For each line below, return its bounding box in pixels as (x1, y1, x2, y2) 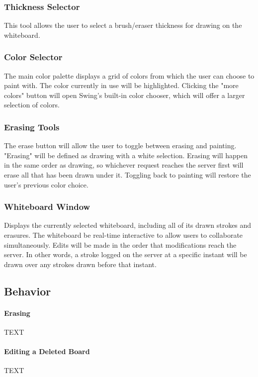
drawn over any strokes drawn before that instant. (4, 259, 157, 269)
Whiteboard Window (4, 200, 90, 213)
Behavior (4, 283, 51, 298)
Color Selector (4, 51, 63, 63)
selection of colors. (4, 99, 60, 110)
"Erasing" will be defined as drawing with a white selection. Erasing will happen (4, 150, 248, 160)
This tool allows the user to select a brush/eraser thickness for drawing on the (4, 20, 242, 30)
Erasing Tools (4, 120, 60, 133)
